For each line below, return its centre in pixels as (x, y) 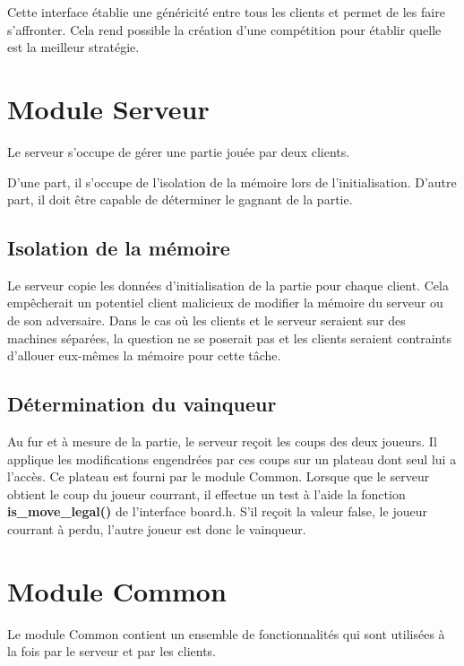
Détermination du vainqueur (142, 404)
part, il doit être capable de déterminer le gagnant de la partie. (180, 199)
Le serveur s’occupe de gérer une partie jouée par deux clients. (179, 151)
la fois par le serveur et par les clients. (112, 651)
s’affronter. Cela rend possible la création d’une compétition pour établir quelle (224, 29)
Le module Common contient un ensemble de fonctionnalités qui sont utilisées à (226, 633)
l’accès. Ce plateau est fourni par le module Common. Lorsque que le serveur (219, 476)
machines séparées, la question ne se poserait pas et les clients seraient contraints (229, 337)
